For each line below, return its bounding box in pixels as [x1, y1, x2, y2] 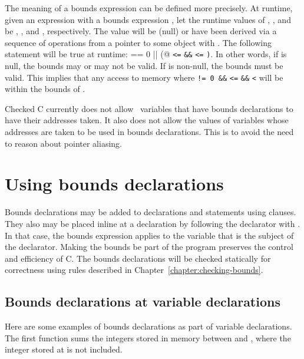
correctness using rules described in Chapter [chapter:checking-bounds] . [5, 264, 263, 276]
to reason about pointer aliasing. [5, 137, 122, 149]
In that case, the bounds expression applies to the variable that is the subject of [5, 229, 294, 241]
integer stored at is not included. [5, 343, 123, 355]
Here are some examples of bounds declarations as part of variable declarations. [5, 320, 292, 332]
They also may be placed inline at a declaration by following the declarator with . [5, 217, 300, 229]
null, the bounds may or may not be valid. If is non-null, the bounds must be [5, 60, 283, 72]
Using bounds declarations [5, 172, 224, 196]
